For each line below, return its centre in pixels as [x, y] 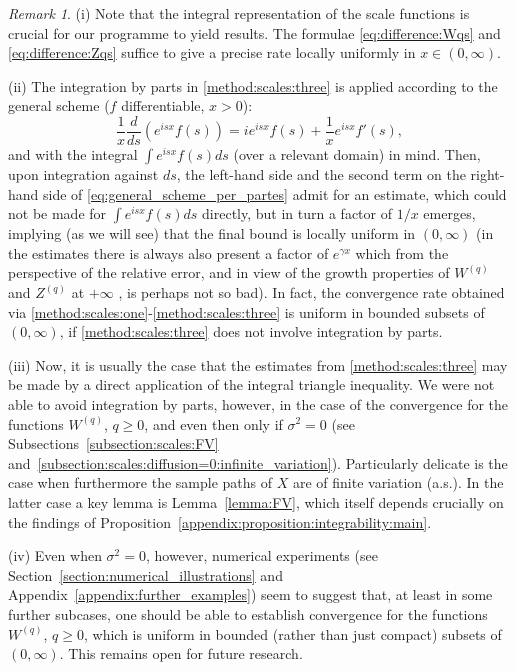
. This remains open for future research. [181, 653]
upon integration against [83, 174]
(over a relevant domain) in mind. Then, [357, 154]
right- [487, 174]
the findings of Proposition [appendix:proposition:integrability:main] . [220, 521]
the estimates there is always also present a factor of [168, 252]
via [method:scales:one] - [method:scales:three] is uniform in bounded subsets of [246, 311]
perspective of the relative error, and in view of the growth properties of [229, 272]
